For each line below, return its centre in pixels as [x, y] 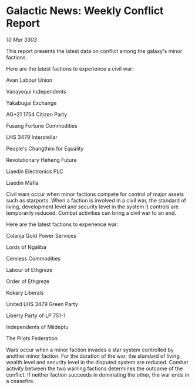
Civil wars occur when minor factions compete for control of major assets [95, 194]
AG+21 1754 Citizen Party [37, 114]
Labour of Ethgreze [29, 270]
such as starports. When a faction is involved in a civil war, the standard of [96, 200]
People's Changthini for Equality [45, 148]
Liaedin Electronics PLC [35, 171]
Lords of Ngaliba [26, 247]
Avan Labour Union [29, 80]
